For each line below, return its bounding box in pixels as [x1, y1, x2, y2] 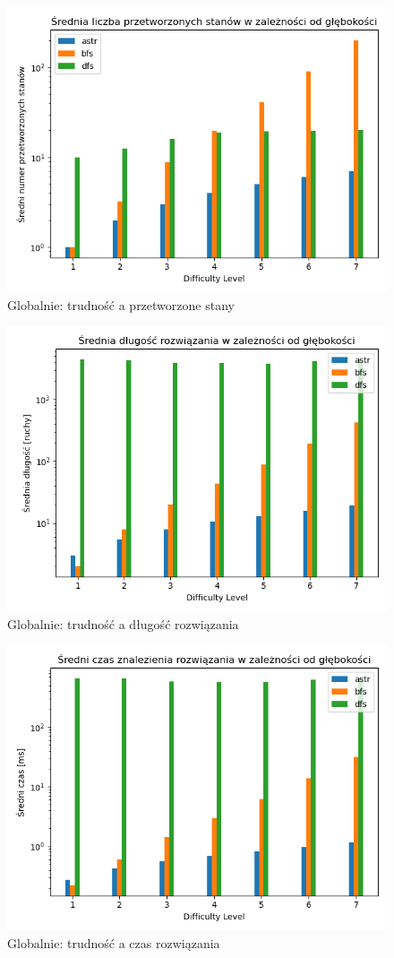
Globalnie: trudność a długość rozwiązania [7, 614, 239, 633]
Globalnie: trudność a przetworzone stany [7, 295, 235, 314]
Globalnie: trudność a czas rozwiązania [7, 933, 220, 952]
